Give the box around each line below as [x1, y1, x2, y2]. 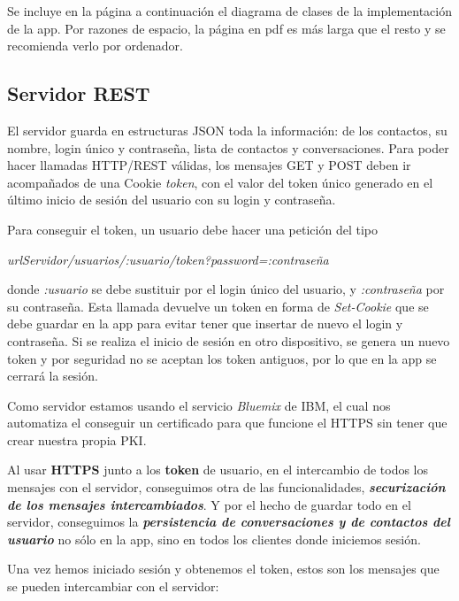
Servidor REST [7, 80, 150, 107]
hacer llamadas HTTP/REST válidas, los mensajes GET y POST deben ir [7, 156, 411, 174]
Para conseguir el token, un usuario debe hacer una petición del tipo [7, 220, 378, 238]
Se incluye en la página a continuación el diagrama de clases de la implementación [7, 2, 452, 19]
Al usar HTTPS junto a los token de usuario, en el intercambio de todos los [7, 460, 429, 479]
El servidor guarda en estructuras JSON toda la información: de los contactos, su [7, 120, 448, 139]
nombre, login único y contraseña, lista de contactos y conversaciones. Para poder [7, 138, 449, 157]
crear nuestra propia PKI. [7, 430, 147, 449]
